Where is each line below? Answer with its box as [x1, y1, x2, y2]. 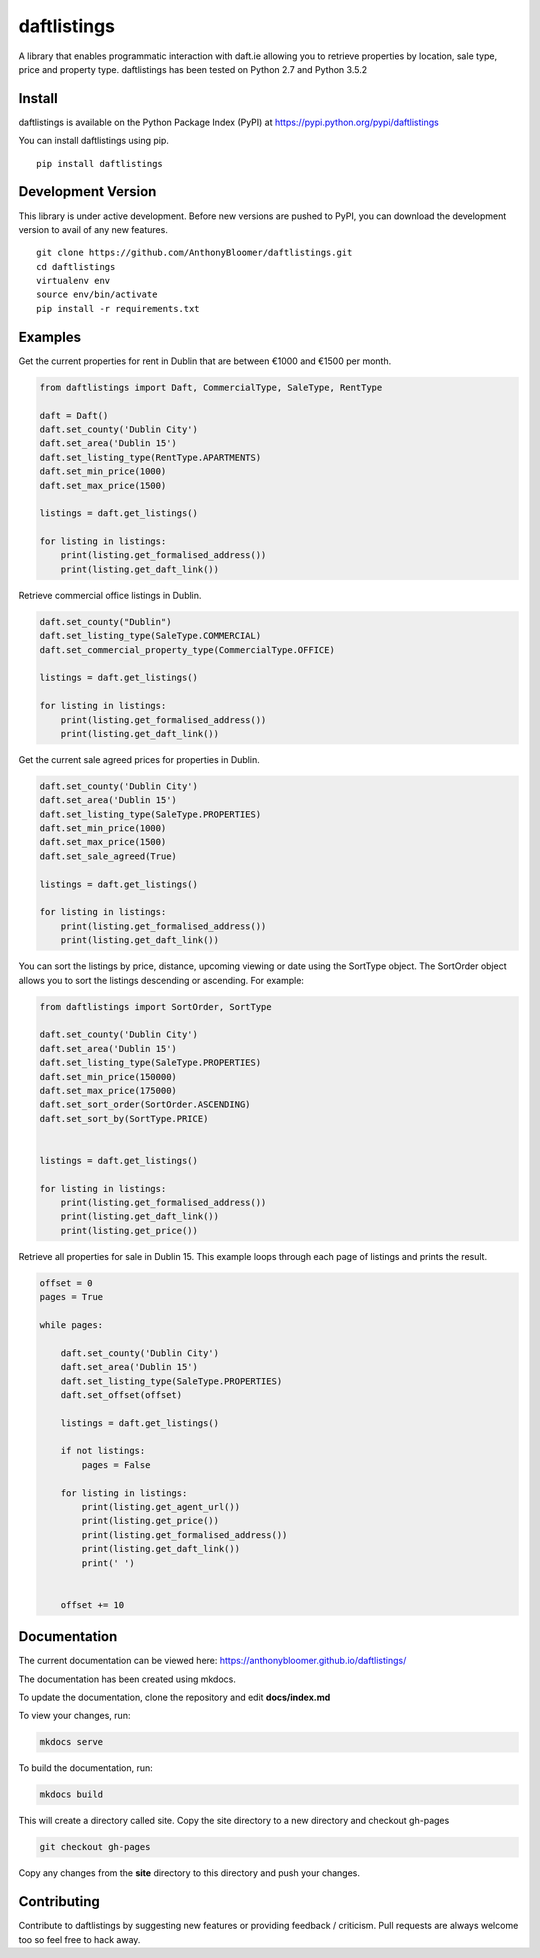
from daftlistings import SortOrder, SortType [39, 1001, 272, 1012]
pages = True [39, 1291, 104, 1303]
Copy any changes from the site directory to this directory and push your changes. [18, 1867, 360, 1879]
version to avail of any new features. [18, 223, 169, 235]
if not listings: [60, 1445, 146, 1457]
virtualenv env [36, 275, 111, 287]
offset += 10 [60, 1599, 125, 1610]
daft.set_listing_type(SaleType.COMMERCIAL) [39, 630, 262, 642]
